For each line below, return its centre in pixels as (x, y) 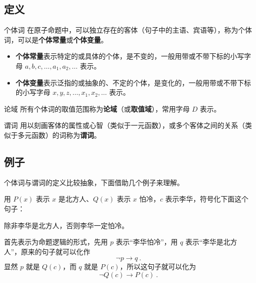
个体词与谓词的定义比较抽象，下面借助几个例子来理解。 (94, 182)
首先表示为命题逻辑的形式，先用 (56, 242)
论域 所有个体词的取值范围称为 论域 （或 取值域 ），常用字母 (97, 108)
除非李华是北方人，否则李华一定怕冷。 (66, 225)
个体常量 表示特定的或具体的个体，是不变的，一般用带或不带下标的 (123, 56)
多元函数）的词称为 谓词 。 (59, 135)
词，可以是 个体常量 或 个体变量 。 (56, 39)
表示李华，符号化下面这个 (207, 199)
